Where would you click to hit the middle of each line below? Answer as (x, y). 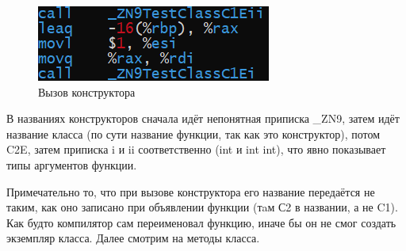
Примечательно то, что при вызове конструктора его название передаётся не (191, 191)
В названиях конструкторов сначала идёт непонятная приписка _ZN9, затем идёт (203, 118)
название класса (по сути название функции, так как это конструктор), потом (193, 133)
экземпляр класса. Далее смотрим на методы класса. (133, 238)
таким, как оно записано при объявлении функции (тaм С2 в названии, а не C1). (202, 207)
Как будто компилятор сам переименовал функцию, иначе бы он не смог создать (201, 222)
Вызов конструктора (87, 91)
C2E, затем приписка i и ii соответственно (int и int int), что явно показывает (196, 149)
